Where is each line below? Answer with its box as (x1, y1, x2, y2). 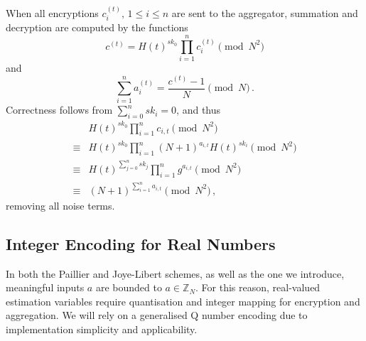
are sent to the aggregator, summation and (171, 5, 358, 20)
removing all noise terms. (6, 197, 115, 212)
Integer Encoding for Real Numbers (6, 232, 276, 254)
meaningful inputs (6, 280, 85, 295)
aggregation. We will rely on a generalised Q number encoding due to (6, 308, 308, 323)
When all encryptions (6, 5, 99, 20)
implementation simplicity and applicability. (6, 321, 198, 336)
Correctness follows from (6, 102, 113, 117)
